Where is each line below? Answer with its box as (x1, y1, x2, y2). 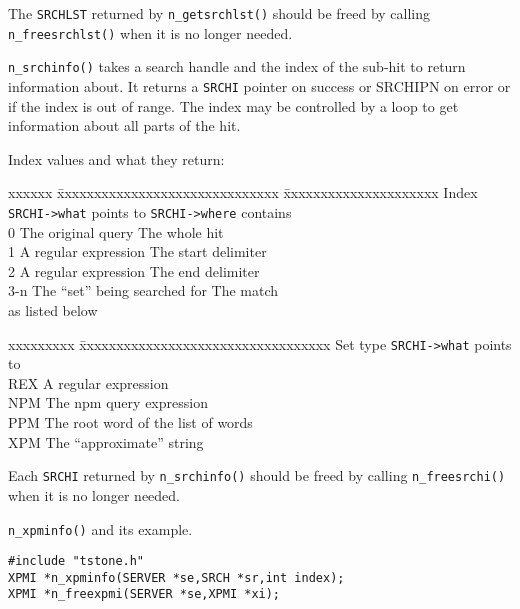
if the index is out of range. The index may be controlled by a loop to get (8, 95, 459, 116)
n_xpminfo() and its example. (8, 518, 193, 539)
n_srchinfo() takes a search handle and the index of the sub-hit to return (8, 56, 466, 77)
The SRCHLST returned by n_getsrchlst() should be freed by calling (8, 3, 431, 23)
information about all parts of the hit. (8, 115, 241, 136)
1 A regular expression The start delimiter (8, 241, 267, 262)
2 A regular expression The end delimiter (8, 260, 260, 281)
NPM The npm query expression (8, 392, 208, 413)
